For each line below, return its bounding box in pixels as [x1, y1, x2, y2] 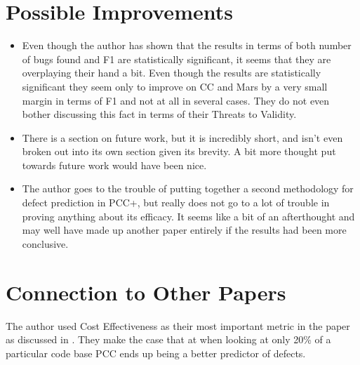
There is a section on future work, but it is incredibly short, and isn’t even [22, 130, 343, 145]
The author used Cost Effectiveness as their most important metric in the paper [6, 318, 350, 333]
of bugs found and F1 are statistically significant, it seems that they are [22, 51, 331, 66]
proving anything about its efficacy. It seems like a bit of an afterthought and [22, 208, 355, 223]
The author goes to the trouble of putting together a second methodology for [22, 181, 354, 196]
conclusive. [22, 236, 69, 251]
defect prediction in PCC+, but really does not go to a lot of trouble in [22, 195, 330, 210]
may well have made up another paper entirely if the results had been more [22, 223, 347, 237]
